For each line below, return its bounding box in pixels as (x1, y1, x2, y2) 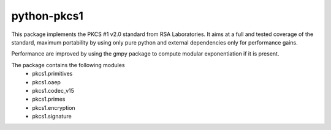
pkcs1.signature (32, 113, 72, 120)
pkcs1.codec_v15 (32, 87, 75, 94)
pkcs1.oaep (32, 78, 61, 85)
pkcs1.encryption (32, 104, 76, 111)
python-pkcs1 (11, 9, 84, 23)
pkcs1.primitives (32, 70, 73, 78)
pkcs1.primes (32, 95, 66, 103)
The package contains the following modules (11, 61, 125, 68)
